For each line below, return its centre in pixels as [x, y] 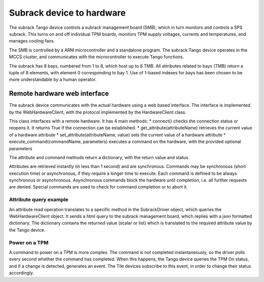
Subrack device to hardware [67, 13]
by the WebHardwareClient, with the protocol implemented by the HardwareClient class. [98, 112]
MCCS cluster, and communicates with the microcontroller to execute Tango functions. [97, 57]
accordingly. [22, 273]
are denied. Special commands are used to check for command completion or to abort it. [99, 187]
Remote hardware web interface [59, 94]
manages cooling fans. [32, 41]
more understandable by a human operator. [53, 80]
